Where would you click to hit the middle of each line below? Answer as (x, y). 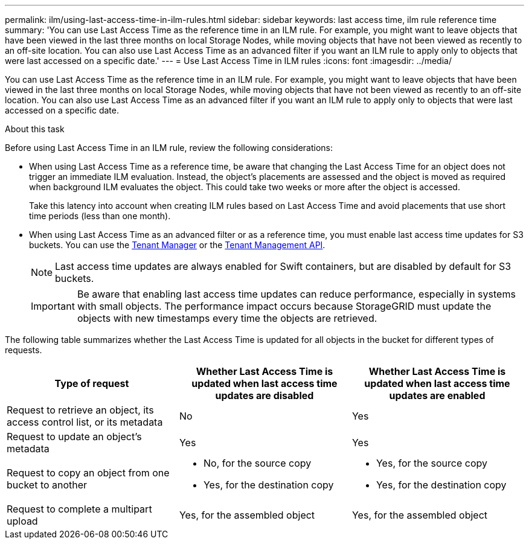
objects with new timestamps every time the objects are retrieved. (227, 318)
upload (22, 521)
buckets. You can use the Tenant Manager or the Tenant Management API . (177, 245)
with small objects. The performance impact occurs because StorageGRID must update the (284, 306)
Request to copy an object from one (88, 473)
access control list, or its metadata (85, 422)
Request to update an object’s (74, 437)
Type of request (92, 383)
